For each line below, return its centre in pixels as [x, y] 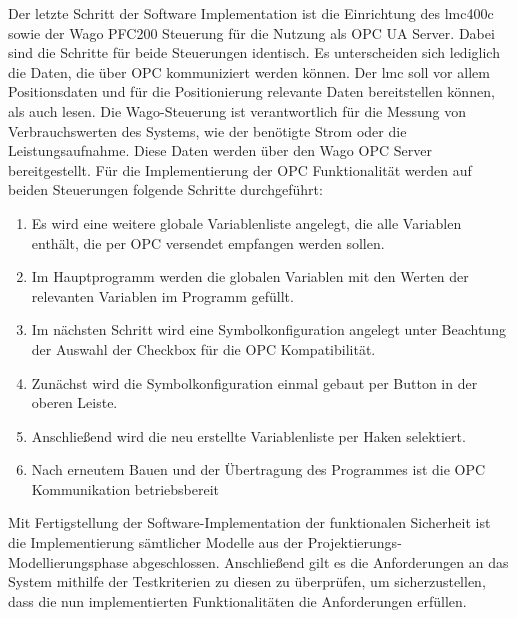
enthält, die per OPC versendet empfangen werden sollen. [208, 242]
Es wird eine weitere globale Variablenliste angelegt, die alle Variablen [246, 222]
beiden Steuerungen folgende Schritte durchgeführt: [165, 189]
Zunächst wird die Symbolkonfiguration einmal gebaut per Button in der [254, 382]
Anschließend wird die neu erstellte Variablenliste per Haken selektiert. [248, 435]
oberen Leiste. [74, 402]
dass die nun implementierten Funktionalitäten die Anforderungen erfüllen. [237, 600]
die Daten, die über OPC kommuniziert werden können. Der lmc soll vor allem [249, 71]
